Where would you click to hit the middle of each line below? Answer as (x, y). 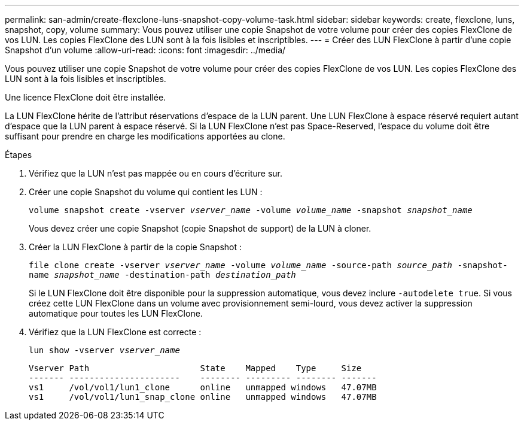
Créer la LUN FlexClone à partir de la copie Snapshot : (135, 247)
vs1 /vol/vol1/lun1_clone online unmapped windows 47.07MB (203, 387)
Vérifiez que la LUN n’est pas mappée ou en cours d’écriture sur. (156, 173)
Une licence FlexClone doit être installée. (86, 97)
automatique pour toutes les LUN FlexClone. (116, 313)
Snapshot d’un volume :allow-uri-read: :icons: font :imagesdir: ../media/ (145, 50)
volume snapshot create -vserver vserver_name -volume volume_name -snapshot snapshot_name (251, 210)
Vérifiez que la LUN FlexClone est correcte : (115, 332)
